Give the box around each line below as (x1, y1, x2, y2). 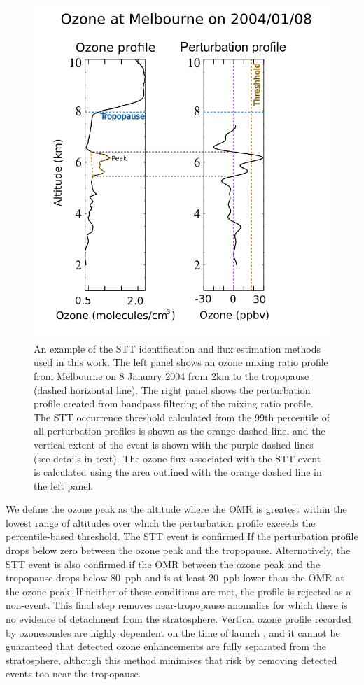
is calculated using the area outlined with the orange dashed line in (34, 465, 322, 479)
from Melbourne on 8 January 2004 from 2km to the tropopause (34, 368, 309, 383)
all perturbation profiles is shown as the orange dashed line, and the (34, 423, 325, 438)
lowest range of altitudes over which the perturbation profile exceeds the (6, 515, 316, 530)
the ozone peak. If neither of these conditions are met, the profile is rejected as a (6, 584, 351, 598)
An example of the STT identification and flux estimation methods (34, 341, 321, 355)
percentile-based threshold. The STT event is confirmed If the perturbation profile (6, 529, 358, 544)
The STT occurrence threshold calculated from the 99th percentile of (34, 409, 330, 424)
